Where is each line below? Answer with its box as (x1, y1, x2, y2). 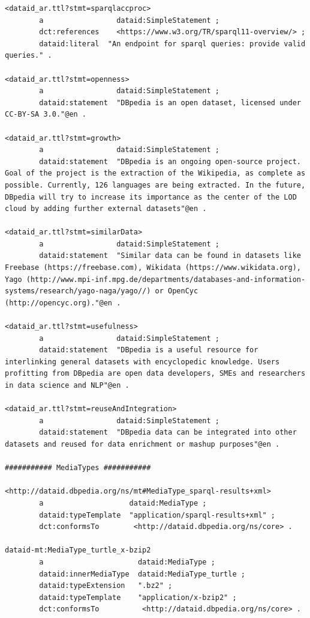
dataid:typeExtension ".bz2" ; (39, 581, 173, 590)
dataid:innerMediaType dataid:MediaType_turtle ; (39, 569, 245, 578)
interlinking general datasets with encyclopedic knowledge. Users (5, 357, 280, 366)
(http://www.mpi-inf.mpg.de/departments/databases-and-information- (26, 275, 306, 284)
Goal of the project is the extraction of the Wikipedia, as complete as (5, 169, 306, 178)
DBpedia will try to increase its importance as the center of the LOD (5, 192, 297, 201)
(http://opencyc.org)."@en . (5, 298, 121, 307)
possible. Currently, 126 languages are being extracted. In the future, (5, 180, 306, 189)
